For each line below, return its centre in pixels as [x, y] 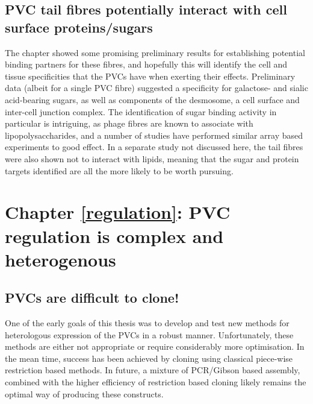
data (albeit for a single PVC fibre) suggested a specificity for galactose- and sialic [156, 88]
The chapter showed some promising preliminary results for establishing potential [155, 52]
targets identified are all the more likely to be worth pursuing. [119, 170]
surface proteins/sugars [79, 27]
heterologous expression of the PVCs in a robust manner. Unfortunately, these [149, 334]
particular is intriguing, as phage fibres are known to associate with [129, 123]
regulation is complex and [114, 235]
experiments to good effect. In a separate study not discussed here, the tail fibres [154, 147]
